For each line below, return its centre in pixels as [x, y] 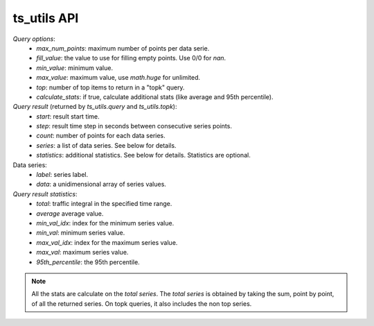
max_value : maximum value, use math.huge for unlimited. [118, 78]
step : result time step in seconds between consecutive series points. [134, 126]
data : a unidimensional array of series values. [101, 185]
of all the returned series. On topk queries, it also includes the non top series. [142, 303]
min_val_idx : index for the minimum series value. [105, 223]
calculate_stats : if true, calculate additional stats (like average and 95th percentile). [155, 96]
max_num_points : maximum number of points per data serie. [123, 48]
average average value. [70, 213]
